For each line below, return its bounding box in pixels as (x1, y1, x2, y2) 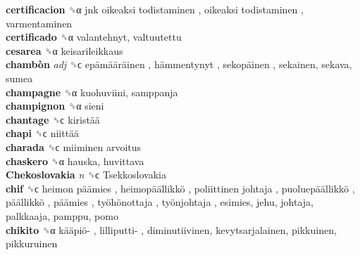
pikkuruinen (6, 236, 58, 251)
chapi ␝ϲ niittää (6, 126, 80, 140)
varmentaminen (6, 15, 73, 30)
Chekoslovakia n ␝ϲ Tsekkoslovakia (6, 167, 166, 182)
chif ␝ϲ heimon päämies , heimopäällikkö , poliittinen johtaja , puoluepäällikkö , (6, 181, 355, 195)
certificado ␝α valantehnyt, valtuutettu (6, 30, 182, 44)
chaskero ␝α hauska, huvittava (6, 153, 144, 168)
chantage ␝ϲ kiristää (6, 112, 100, 126)
